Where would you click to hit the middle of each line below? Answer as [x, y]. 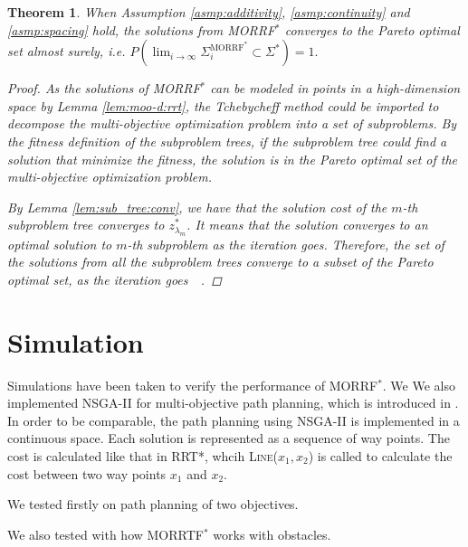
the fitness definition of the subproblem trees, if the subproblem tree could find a [227, 141]
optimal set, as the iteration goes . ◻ [115, 279]
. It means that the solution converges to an [307, 225]
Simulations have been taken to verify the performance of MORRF [193, 385]
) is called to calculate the [380, 456]
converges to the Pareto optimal [372, 29]
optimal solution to [60, 244]
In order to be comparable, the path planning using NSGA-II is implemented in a [234, 420]
